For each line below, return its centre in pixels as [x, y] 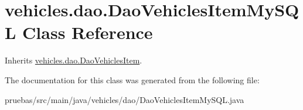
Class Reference [88, 32]
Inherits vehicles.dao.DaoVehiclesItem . [74, 60]
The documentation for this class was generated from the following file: [132, 79]
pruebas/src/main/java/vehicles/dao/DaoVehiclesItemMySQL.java [125, 99]
